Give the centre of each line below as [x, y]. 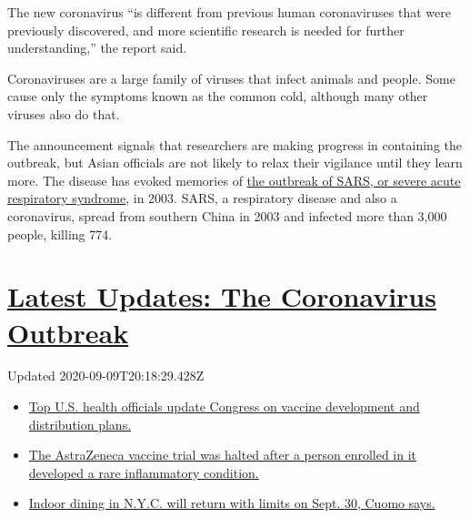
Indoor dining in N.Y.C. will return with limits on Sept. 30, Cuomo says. [232, 503]
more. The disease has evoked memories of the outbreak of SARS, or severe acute [234, 180]
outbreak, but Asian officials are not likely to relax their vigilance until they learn [235, 163]
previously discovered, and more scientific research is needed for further [206, 30]
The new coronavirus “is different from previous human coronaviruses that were [229, 12]
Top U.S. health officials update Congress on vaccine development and [224, 406]
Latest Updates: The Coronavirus [222, 296]
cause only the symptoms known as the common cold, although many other [218, 96]
